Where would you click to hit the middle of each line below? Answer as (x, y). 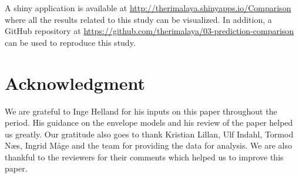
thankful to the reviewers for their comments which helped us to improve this (144, 157)
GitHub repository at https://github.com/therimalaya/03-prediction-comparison (149, 31)
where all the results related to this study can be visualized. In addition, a (138, 19)
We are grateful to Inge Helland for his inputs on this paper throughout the (141, 111)
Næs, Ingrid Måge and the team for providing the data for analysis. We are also (148, 145)
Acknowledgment (75, 83)
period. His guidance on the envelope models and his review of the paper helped (149, 122)
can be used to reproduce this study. (70, 42)
